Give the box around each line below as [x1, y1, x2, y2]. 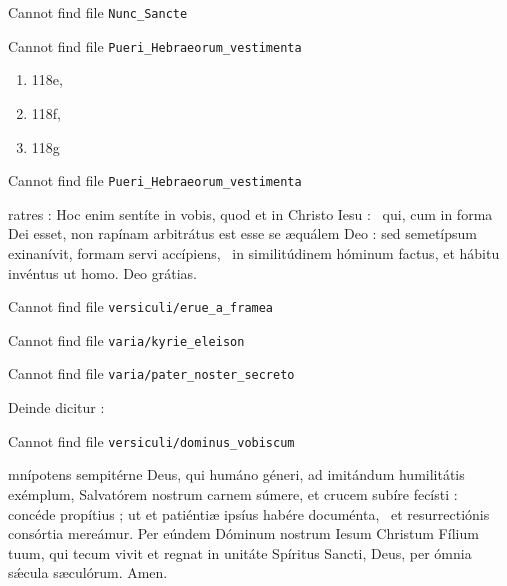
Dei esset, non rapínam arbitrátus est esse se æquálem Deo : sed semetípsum [8, 223, 478, 244]
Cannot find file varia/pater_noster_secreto [8, 363, 295, 384]
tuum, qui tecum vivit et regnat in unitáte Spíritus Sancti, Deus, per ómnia [8, 542, 472, 563]
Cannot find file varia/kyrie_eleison [8, 329, 245, 350]
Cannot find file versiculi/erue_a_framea [8, 296, 274, 317]
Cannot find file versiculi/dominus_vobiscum [8, 430, 295, 451]
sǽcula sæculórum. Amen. [8, 562, 168, 583]
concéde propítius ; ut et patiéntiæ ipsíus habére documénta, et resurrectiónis [8, 503, 490, 524]
